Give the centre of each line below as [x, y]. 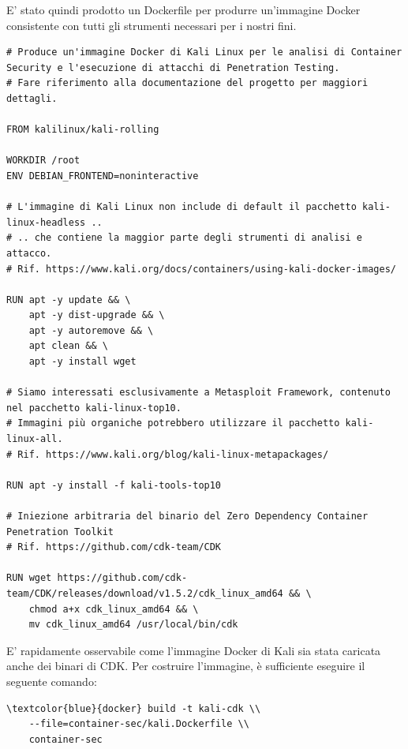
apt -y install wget [82, 362]
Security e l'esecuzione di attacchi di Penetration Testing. [173, 67]
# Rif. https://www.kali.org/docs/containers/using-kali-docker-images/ [201, 269]
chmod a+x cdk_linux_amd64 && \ [114, 609]
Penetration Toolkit [60, 532]
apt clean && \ [68, 346]
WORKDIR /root [43, 161]
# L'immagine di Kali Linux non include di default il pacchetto [182, 207]
